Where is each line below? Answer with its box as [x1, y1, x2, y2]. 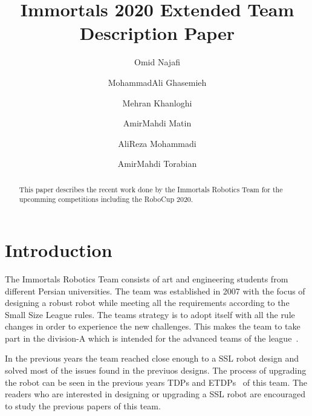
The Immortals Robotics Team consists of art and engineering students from [5, 272, 288, 285]
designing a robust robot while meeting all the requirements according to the [5, 296, 290, 309]
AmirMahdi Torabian [117, 157, 197, 170]
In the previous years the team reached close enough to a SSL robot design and [5, 352, 299, 365]
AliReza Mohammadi [118, 137, 197, 149]
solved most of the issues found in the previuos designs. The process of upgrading [5, 364, 307, 377]
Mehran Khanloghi [122, 96, 192, 109]
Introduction [5, 237, 112, 262]
